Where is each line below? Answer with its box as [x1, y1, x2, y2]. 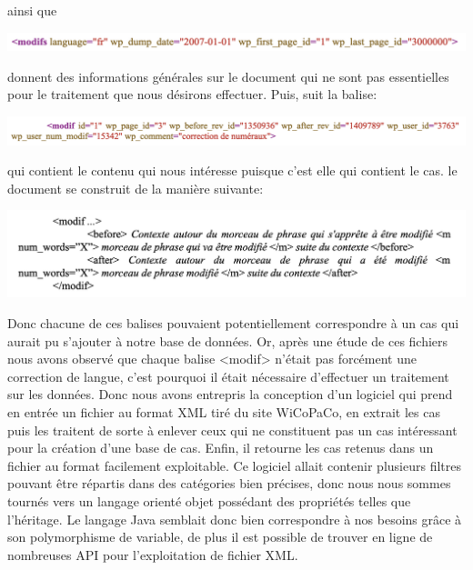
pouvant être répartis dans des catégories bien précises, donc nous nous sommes [7, 474, 451, 493]
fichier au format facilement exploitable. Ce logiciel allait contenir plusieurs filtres [7, 455, 461, 475]
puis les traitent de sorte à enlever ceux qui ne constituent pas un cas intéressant [7, 420, 458, 439]
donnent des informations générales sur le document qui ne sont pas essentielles [7, 66, 449, 85]
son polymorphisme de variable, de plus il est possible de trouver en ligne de [7, 527, 433, 546]
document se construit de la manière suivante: [7, 178, 264, 197]
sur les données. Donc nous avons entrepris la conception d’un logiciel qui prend [7, 385, 453, 404]
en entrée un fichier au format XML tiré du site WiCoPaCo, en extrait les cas [7, 402, 440, 421]
